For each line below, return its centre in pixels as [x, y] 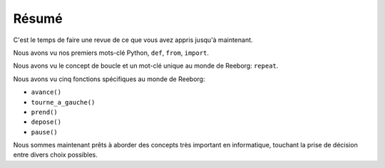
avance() [46, 92]
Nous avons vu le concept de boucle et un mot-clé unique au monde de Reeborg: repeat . [146, 66]
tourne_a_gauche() [63, 102]
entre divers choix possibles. [55, 155]
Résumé [38, 19]
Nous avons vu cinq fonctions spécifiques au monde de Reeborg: [109, 79]
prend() [45, 112]
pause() [45, 132]
